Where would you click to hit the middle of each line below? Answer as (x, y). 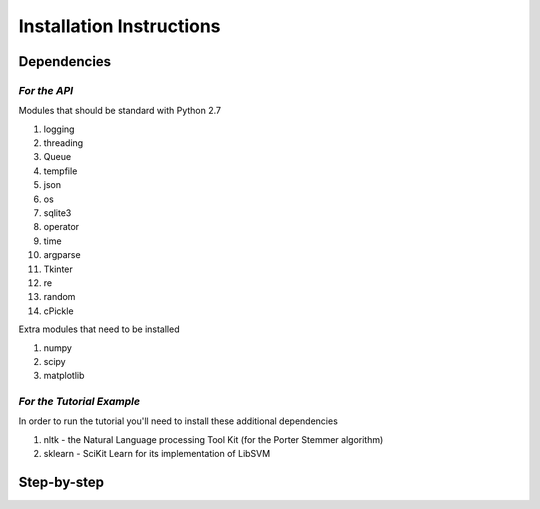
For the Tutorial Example (79, 402)
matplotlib (64, 376)
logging (59, 129)
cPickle (58, 311)
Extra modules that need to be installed (99, 329)
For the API (46, 90)
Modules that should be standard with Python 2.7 (120, 111)
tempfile (60, 171)
